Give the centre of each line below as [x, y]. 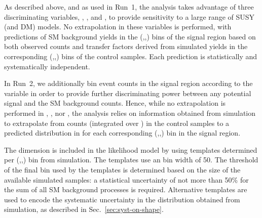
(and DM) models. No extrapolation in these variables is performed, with [118, 27]
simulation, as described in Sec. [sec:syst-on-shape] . [84, 209]
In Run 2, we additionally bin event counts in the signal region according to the [128, 83]
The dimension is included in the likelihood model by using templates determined [131, 149]
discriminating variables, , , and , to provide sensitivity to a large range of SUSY [129, 16]
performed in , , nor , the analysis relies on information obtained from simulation [130, 113]
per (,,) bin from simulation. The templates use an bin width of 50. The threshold [131, 160]
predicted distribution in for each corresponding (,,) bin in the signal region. [122, 133]
